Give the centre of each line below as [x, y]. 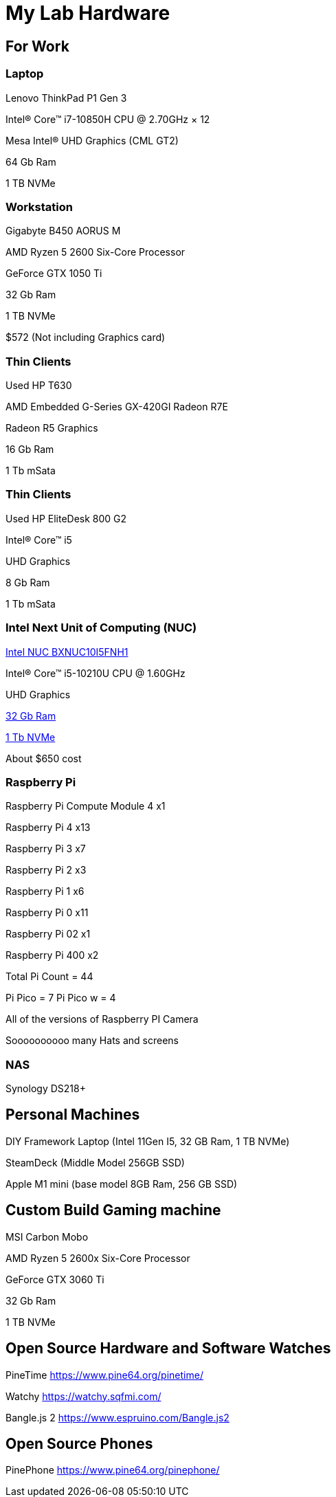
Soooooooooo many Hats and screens [92, 1041]
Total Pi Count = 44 [49, 977]
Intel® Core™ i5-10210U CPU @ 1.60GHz [96, 673]
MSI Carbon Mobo [47, 1237]
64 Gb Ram [31, 162]
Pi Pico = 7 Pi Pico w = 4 [61, 998]
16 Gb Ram [30, 450]
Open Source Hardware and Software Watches [168, 1349]
